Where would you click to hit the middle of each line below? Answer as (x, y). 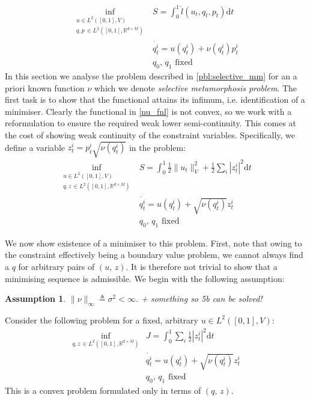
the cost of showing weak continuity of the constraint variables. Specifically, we (150, 134)
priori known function (45, 87)
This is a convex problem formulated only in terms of (103, 390)
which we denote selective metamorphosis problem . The (196, 87)
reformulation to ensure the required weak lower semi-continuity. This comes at (151, 123)
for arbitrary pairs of (56, 266)
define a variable (35, 147)
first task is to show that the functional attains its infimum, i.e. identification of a (155, 99)
